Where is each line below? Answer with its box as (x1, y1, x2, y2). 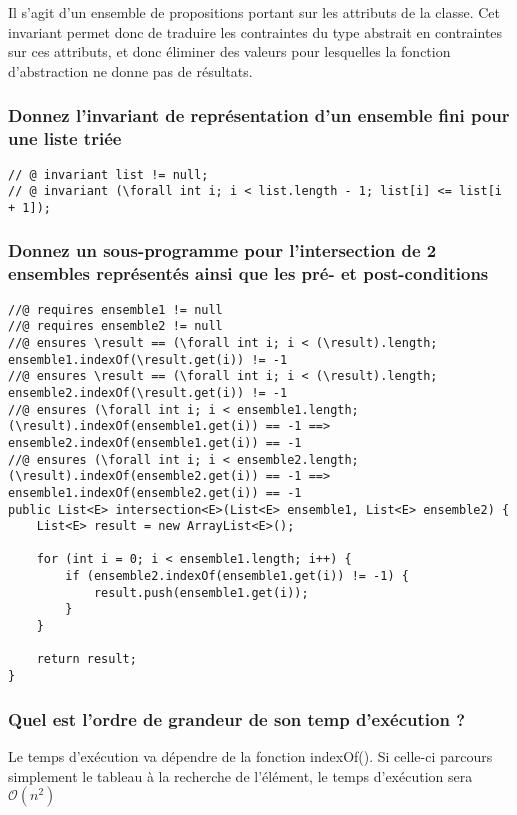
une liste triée (8, 126, 122, 151)
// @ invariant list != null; (8, 167, 209, 182)
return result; (36, 652, 137, 667)
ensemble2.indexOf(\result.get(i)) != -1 (8, 385, 288, 400)
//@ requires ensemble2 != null (8, 319, 223, 334)
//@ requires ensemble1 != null (8, 302, 223, 317)
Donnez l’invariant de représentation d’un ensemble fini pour (8, 103, 510, 128)
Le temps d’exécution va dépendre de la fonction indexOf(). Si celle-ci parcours (8, 745, 493, 766)
